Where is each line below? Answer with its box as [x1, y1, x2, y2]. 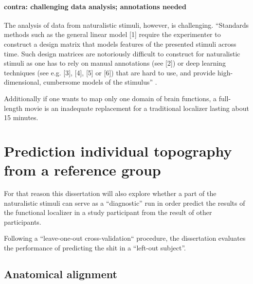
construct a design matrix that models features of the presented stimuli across [4, 38, 236, 49]
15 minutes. [4, 112, 38, 123]
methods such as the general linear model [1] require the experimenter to [4, 29, 221, 39]
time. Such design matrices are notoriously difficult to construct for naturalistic [4, 48, 240, 58]
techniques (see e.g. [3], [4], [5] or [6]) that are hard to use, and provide [4, 67, 216, 77]
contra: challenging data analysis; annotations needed [4, 1, 186, 11]
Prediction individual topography [4, 141, 232, 160]
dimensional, [4, 77, 41, 87]
